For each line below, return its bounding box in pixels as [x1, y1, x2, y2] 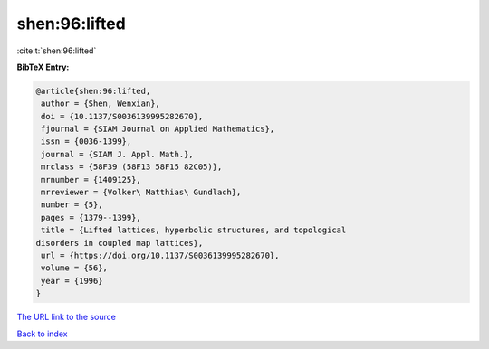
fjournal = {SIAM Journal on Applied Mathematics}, [41, 124, 275, 135]
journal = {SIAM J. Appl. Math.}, [41, 149, 194, 159]
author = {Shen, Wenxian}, [41, 99, 160, 108]
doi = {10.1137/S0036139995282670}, [41, 111, 204, 121]
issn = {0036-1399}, [41, 137, 132, 146]
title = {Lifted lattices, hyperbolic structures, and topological [41, 225, 347, 235]
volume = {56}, [41, 263, 109, 273]
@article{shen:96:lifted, [35, 86, 151, 96]
